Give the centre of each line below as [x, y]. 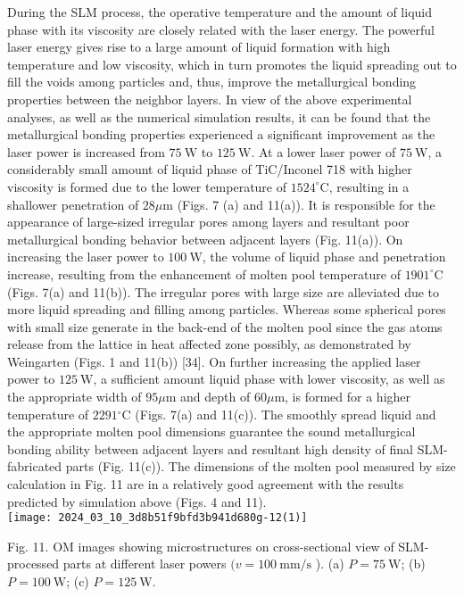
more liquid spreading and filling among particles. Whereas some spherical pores [227, 309]
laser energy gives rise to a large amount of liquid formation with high [199, 47]
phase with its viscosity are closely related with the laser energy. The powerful [221, 29]
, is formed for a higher [348, 397]
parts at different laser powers [145, 564]
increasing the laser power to [86, 257]
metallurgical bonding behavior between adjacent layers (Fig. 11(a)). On [205, 239]
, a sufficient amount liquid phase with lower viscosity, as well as [269, 379]
